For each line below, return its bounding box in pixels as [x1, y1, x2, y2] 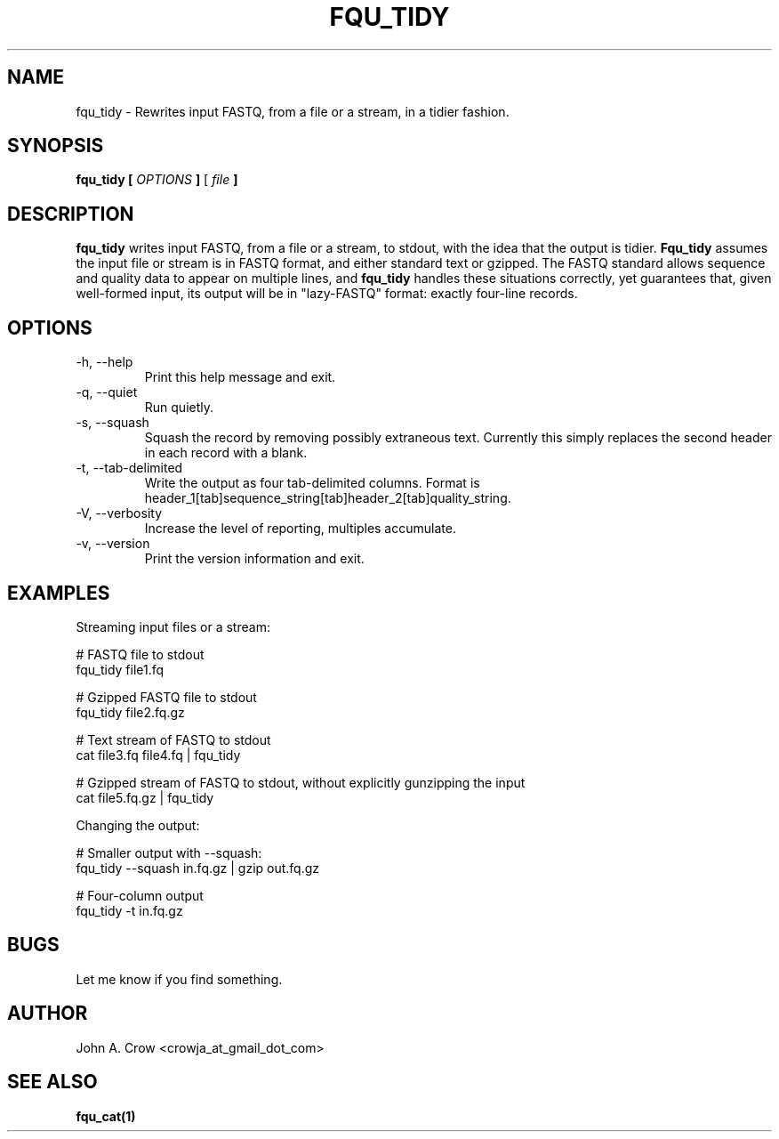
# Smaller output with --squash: [76, 844, 262, 860]
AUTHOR [7, 1002, 88, 1025]
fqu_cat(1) [76, 1108, 136, 1124]
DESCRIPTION [7, 202, 134, 225]
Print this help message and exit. [144, 369, 336, 385]
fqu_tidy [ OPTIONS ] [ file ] [76, 172, 238, 188]
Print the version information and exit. [144, 551, 365, 567]
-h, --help [76, 354, 133, 370]
